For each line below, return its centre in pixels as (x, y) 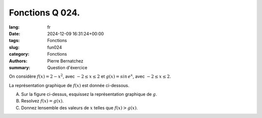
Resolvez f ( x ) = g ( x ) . (42, 101)
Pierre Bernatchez (65, 61)
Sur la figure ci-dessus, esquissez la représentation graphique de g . (89, 94)
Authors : (18, 61)
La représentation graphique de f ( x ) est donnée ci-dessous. (69, 85)
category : (19, 54)
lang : (14, 27)
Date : (15, 33)
